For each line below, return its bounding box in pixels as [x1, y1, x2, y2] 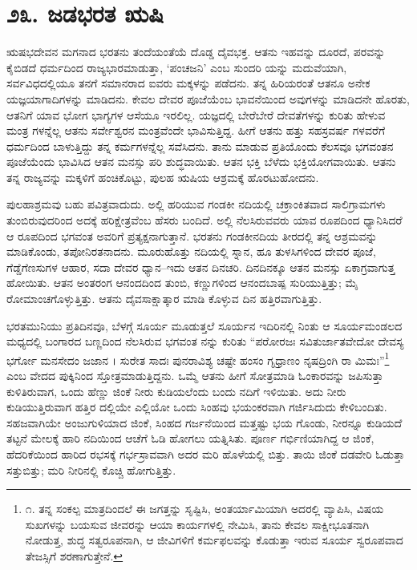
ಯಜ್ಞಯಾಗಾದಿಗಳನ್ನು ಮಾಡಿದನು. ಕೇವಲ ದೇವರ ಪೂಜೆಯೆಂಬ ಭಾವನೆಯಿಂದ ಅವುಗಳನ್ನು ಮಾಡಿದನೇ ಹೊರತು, [6, 90, 410, 107]
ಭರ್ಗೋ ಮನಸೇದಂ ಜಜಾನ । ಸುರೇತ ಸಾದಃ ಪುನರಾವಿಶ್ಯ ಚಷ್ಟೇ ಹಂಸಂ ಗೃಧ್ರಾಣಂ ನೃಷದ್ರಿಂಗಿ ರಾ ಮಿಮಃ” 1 [6, 349, 390, 368]
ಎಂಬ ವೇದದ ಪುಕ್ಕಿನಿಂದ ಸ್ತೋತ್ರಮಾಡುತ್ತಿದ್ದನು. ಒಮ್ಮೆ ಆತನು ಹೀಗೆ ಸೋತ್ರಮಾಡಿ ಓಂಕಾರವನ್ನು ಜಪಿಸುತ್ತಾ [6, 367, 383, 384]
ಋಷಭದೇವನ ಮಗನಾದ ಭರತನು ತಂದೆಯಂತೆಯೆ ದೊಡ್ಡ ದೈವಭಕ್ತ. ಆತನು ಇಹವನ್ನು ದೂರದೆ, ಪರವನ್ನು [6, 43, 386, 60]
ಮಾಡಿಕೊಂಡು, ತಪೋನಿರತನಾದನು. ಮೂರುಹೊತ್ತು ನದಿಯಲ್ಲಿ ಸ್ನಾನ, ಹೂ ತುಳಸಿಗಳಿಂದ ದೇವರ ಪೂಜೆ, [6, 243, 376, 260]
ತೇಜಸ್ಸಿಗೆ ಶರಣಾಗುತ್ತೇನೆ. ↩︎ [25, 548, 123, 564]
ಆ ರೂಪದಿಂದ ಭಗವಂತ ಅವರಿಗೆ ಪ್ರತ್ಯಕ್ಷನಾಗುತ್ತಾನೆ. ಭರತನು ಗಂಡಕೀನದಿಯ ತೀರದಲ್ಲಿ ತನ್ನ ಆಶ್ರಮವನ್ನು [6, 227, 378, 244]
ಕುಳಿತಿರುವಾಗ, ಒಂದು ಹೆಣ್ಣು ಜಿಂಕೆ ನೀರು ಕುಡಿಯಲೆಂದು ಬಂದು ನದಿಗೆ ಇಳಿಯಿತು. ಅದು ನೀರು [6, 382, 346, 399]
